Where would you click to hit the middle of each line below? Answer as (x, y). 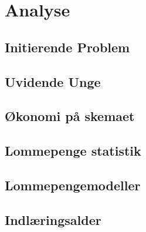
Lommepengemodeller (73, 185)
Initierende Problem (67, 47)
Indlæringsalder (53, 219)
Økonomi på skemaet (70, 116)
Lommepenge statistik (73, 151)
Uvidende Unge (53, 81)
